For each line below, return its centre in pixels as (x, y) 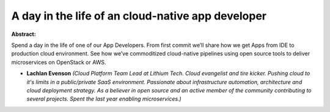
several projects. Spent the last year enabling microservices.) (104, 99)
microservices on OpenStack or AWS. (59, 62)
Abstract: (24, 34)
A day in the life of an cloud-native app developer (139, 16)
